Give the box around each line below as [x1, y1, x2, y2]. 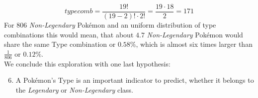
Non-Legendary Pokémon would [147, 29, 243, 39]
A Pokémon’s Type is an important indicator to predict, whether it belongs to [15, 75, 254, 85]
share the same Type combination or [4, 39, 116, 49]
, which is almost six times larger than [136, 39, 253, 49]
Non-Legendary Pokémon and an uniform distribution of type [29, 20, 216, 30]
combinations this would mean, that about [4, 29, 134, 39]
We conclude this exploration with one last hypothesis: [4, 58, 171, 68]
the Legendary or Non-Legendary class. [15, 84, 133, 95]
